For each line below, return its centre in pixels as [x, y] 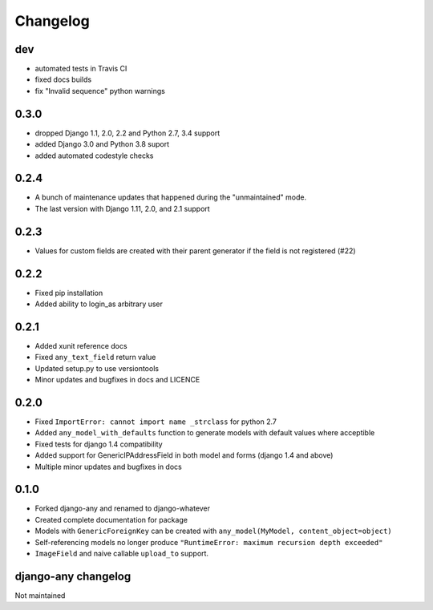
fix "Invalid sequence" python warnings [100, 91]
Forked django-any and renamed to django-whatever [123, 508]
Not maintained [40, 595]
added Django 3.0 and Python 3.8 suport [102, 144]
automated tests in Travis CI [81, 69]
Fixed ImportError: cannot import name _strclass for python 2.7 [156, 422]
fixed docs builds [63, 79]
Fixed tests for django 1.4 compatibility [99, 444]
